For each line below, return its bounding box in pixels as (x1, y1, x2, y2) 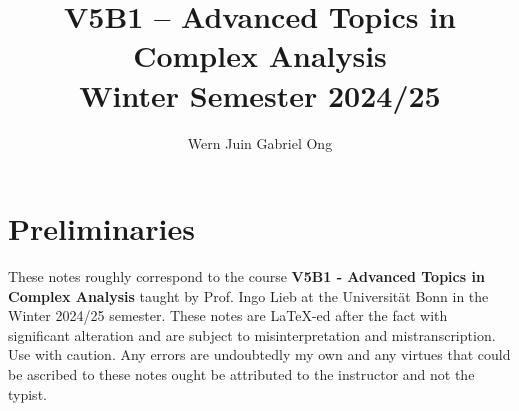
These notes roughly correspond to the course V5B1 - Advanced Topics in (8, 266, 485, 287)
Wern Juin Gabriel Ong (187, 132, 333, 153)
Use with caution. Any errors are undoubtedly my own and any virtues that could (8, 344, 511, 365)
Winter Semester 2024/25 (79, 74, 441, 115)
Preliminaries (8, 208, 195, 249)
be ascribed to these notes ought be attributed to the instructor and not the (8, 364, 475, 384)
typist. (8, 383, 47, 404)
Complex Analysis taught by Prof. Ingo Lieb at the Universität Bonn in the (8, 285, 489, 306)
